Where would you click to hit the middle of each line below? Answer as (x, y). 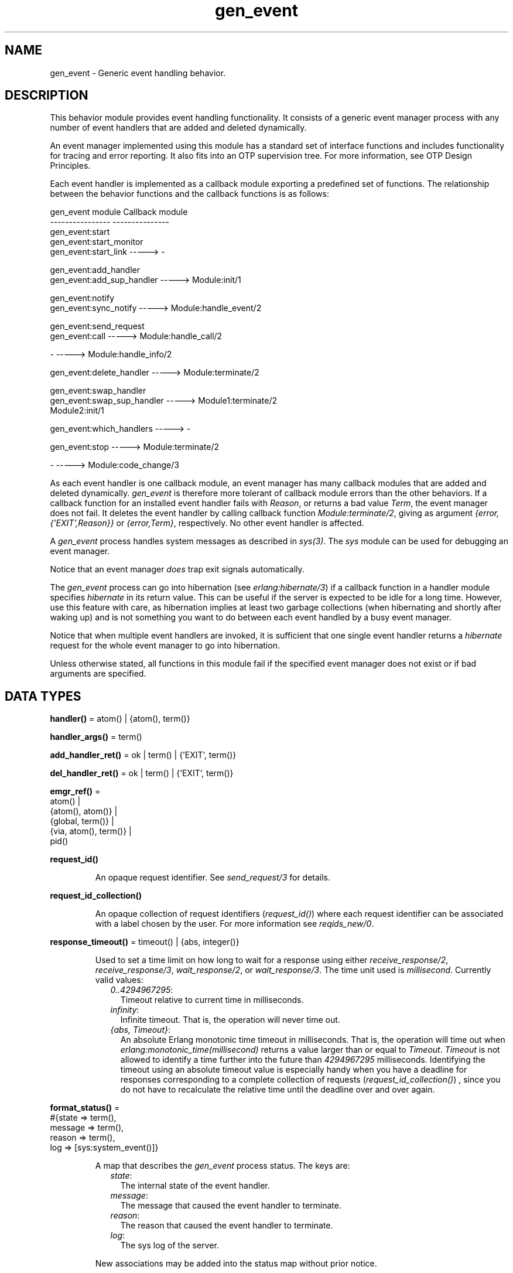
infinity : (125, 1010)
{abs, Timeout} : (141, 1030)
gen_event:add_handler (95, 270)
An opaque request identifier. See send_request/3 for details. (213, 878)
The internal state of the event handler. (195, 1186)
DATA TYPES (43, 696)
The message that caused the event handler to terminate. (231, 1206)
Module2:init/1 (77, 411)
